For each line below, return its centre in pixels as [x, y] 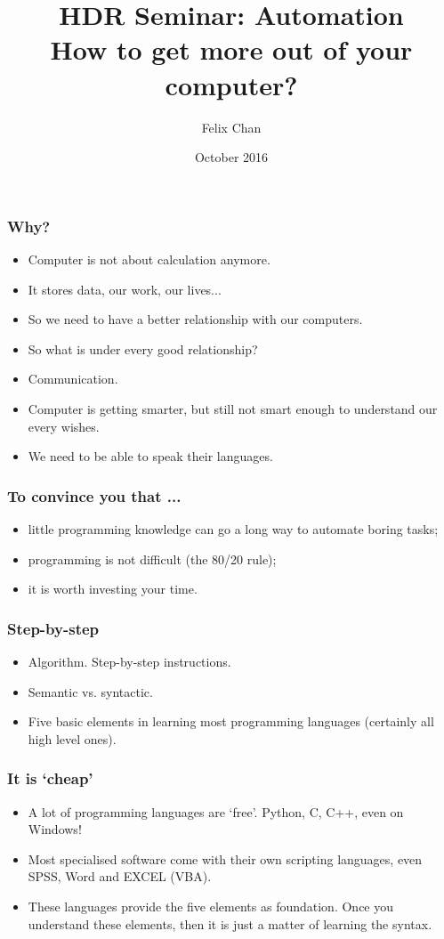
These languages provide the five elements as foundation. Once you [211, 906]
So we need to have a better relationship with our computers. [195, 319]
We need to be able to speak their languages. [150, 456]
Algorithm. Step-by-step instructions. [129, 661]
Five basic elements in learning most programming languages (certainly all [231, 721]
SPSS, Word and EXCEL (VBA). [120, 876]
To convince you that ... [94, 495]
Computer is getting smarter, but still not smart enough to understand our [233, 408]
